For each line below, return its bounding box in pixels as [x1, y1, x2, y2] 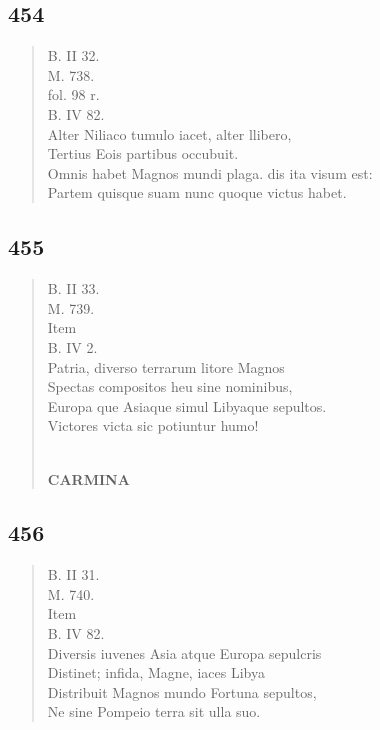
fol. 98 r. [47, 84, 100, 105]
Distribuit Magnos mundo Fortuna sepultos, [47, 681, 317, 702]
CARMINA [47, 468, 130, 489]
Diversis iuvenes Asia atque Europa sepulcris [47, 642, 322, 663]
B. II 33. [47, 278, 100, 299]
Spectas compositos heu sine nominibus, [47, 376, 293, 397]
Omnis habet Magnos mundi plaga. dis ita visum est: [47, 162, 373, 183]
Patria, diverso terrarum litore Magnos [47, 356, 285, 377]
